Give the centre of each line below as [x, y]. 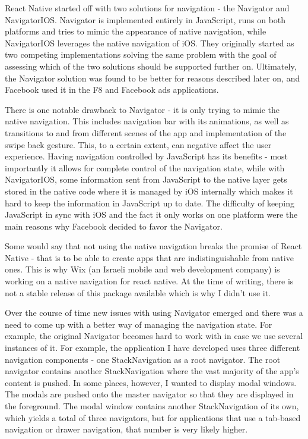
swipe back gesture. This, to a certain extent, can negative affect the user [138, 144]
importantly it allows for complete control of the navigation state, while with [145, 167]
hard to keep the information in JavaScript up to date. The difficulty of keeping [150, 203]
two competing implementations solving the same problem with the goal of [141, 54]
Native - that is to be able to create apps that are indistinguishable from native [149, 257]
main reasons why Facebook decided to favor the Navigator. [114, 226]
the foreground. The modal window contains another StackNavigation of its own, [152, 406]
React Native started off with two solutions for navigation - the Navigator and [147, 8]
